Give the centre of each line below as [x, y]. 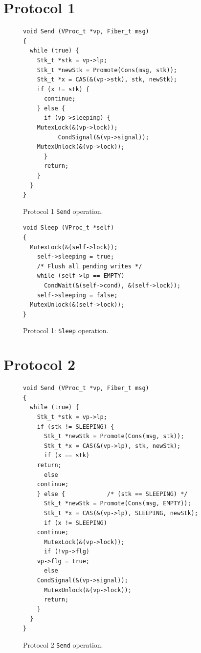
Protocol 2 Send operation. [63, 644]
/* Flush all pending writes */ [89, 266]
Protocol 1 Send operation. [63, 211]
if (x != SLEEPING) [75, 523]
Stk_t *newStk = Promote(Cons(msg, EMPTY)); [117, 504]
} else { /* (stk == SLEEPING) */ [112, 494]
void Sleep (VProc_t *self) [69, 228]
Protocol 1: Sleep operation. [66, 330]
